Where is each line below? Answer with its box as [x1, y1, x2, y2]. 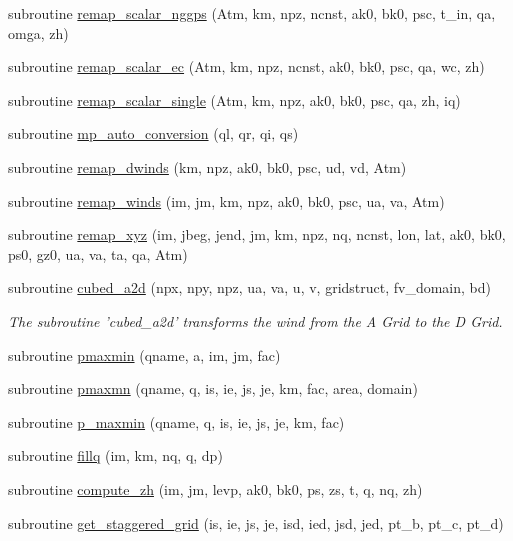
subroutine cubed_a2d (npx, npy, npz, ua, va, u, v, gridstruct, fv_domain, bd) [8, 277, 492, 298]
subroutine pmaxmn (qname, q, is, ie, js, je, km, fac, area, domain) [8, 378, 418, 399]
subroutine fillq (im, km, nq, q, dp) [8, 445, 223, 466]
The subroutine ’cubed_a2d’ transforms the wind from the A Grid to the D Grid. [8, 310, 503, 331]
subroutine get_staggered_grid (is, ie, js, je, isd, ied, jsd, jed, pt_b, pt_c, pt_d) [8, 512, 504, 533]
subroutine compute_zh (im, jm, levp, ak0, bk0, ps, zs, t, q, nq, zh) [8, 478, 423, 499]
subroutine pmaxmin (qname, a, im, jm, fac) [8, 344, 281, 365]
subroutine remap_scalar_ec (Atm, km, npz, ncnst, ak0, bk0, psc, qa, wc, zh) [8, 56, 485, 77]
